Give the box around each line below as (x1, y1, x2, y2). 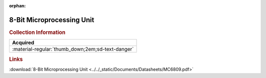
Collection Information (9, 29, 66, 36)
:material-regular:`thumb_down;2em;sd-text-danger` (12, 46, 134, 53)
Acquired (12, 39, 34, 46)
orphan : (9, 3, 26, 8)
